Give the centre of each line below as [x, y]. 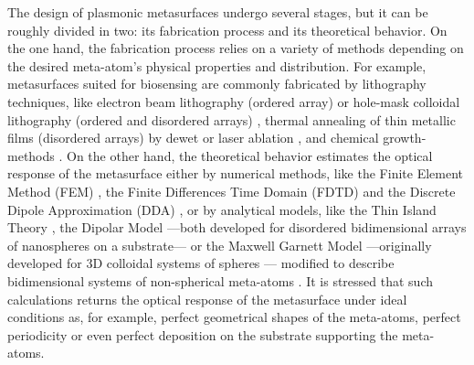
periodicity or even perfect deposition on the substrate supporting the [203, 334]
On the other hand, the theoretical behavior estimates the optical [250, 155]
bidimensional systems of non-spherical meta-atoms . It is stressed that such [220, 280]
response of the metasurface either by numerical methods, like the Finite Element [235, 173]
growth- [405, 138]
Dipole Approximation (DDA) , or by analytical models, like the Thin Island [222, 209]
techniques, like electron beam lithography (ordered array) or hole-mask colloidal [234, 101]
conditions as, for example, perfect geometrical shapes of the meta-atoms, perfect [234, 317]
